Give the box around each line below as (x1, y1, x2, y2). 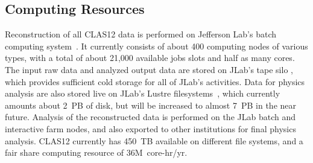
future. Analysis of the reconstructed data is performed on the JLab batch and (5, 110, 296, 123)
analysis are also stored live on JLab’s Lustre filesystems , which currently (5, 87, 280, 100)
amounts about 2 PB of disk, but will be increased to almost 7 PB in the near (5, 98, 296, 111)
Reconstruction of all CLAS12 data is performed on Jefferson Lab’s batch (5, 28, 277, 40)
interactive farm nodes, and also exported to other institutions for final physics (5, 122, 296, 135)
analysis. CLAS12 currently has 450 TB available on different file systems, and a (5, 134, 303, 147)
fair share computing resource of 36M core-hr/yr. (5, 146, 188, 159)
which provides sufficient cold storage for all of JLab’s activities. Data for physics (5, 75, 305, 88)
